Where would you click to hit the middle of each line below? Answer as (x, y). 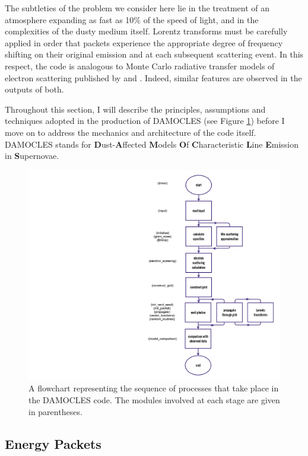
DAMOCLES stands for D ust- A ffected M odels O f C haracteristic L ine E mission (152, 144)
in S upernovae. (32, 156)
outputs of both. (34, 89)
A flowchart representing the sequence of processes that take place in (154, 388)
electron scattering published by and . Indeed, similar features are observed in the (153, 77)
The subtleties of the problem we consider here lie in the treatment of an (137, 8)
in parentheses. (55, 411)
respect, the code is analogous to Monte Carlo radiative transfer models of (140, 66)
